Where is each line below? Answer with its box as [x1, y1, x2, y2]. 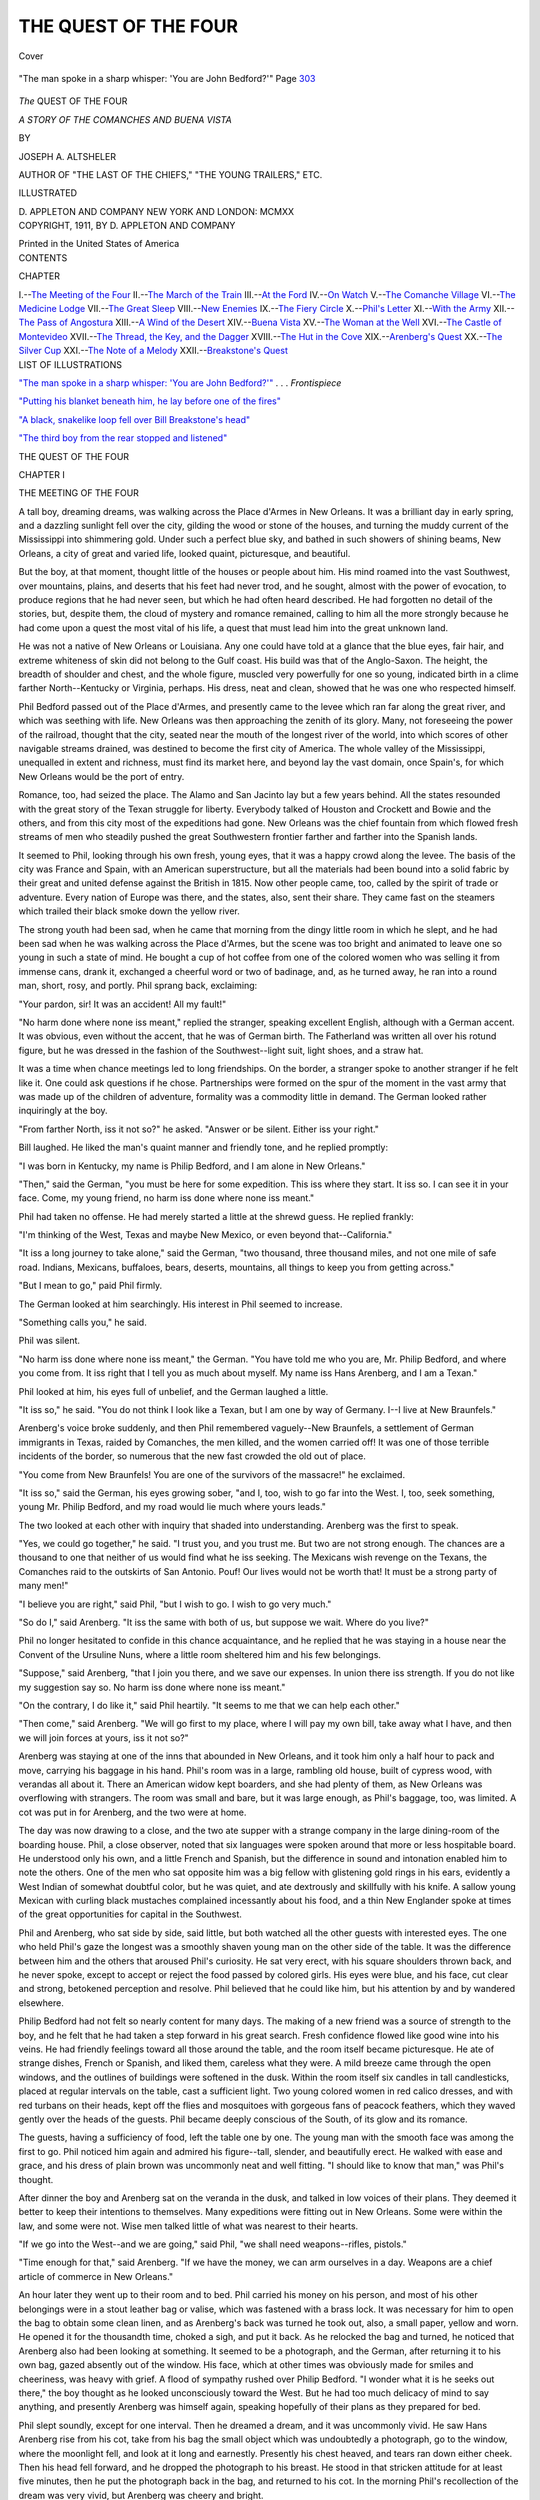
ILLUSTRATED [18, 187, 77, 199]
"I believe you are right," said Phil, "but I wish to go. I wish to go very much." [18, 1598, 332, 1610]
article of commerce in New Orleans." [18, 2270, 174, 2282]
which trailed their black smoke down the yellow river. [18, 905, 240, 917]
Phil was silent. [18, 1335, 80, 1347]
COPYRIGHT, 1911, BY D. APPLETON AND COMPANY [18, 220, 236, 232]
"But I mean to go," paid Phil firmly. [18, 1280, 163, 1292]
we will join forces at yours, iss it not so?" [18, 1731, 189, 1744]
